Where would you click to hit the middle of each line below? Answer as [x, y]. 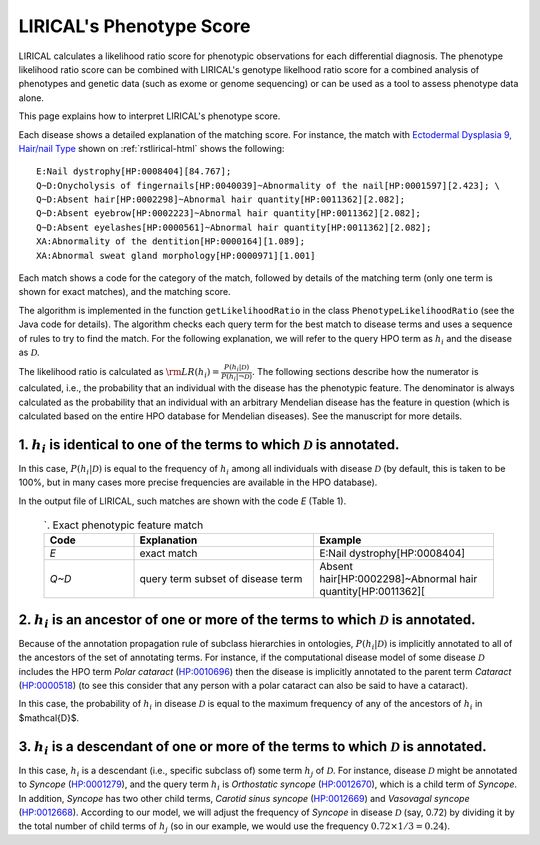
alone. [31, 97]
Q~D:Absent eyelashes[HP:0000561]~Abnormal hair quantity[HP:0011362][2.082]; [234, 227]
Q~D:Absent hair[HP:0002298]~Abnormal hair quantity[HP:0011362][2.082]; [221, 199]
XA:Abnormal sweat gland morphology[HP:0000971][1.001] [176, 255]
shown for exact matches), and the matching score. [124, 292]
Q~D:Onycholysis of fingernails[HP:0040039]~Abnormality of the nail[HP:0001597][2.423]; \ [268, 185]
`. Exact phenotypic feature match [123, 525]
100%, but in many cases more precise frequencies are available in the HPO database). [198, 482]
